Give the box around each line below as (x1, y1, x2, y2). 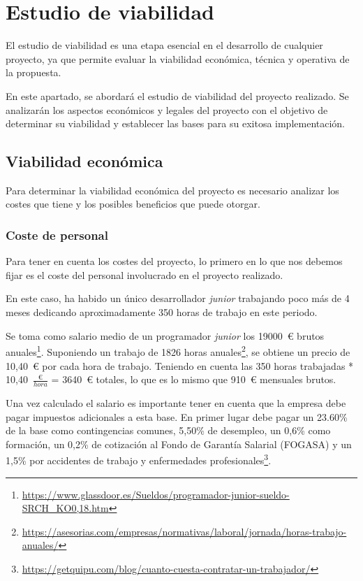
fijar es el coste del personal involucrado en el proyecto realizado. (6, 267, 283, 282)
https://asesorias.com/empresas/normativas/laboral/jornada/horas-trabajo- (22, 524, 347, 538)
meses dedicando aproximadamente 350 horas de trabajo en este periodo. (6, 305, 318, 320)
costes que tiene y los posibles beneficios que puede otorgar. (6, 196, 260, 211)
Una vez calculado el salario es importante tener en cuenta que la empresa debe (6, 395, 346, 410)
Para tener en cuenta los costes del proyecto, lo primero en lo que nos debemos (6, 254, 343, 268)
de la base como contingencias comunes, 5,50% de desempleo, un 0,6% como (6, 423, 331, 438)
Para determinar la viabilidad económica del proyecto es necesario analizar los (6, 182, 339, 197)
